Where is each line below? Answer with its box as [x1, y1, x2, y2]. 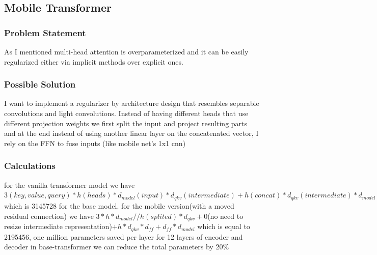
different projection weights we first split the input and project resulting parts [4, 118, 248, 128]
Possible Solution [4, 78, 76, 91]
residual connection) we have [4, 210, 94, 221]
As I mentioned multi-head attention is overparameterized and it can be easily [4, 46, 249, 56]
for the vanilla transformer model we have [4, 179, 135, 190]
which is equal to [197, 221, 250, 232]
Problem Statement [4, 26, 86, 39]
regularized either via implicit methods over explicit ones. [4, 56, 183, 67]
